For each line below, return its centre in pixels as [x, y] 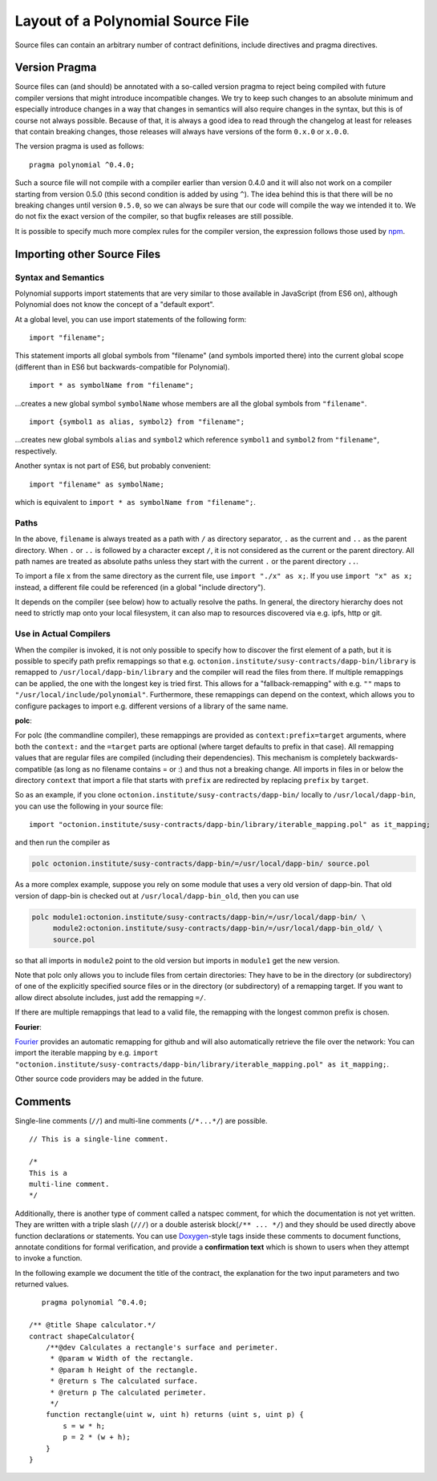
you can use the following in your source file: [89, 806]
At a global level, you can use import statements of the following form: [131, 319]
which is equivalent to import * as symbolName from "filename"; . [136, 502]
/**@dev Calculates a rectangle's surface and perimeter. [162, 1348]
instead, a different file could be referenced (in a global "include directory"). [140, 587]
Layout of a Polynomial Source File [132, 21]
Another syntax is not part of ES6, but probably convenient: [113, 466]
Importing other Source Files [88, 254]
